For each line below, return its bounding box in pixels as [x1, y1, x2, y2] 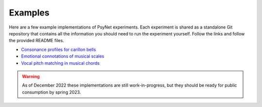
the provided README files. [9, 38, 64, 44]
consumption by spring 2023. [22, 89, 81, 95]
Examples [9, 7, 49, 18]
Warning [22, 73, 40, 79]
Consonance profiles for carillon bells [21, 46, 97, 52]
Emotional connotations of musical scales [21, 53, 104, 59]
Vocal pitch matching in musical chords [21, 60, 100, 66]
